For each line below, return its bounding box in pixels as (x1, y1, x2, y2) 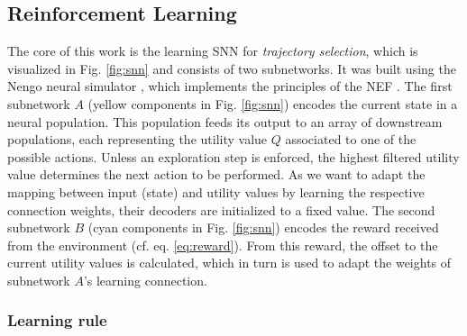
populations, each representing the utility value (7, 130, 268, 149)
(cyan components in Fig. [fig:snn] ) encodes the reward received (87, 218, 439, 237)
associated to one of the (285, 130, 417, 149)
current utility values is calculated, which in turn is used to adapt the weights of (7, 253, 452, 272)
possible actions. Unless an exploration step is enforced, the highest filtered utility (7, 147, 460, 166)
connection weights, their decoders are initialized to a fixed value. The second (7, 200, 435, 219)
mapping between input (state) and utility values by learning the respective (7, 182, 425, 201)
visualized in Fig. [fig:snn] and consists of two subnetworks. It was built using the (7, 59, 456, 77)
